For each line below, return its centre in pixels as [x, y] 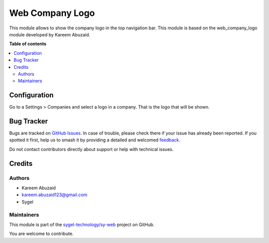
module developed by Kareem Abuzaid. [50, 34]
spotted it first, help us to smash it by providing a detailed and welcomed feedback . [95, 140]
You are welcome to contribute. [41, 234]
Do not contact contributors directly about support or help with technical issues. [91, 149]
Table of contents [28, 44]
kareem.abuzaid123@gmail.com [55, 195]
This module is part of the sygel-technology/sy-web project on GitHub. [82, 225]
